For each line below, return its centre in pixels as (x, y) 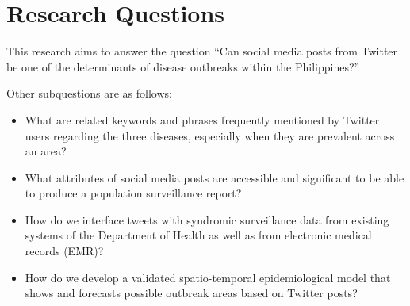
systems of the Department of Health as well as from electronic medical (198, 235)
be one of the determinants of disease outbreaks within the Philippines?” (183, 66)
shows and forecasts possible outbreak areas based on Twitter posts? (191, 293)
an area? (46, 151)
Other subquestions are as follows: (89, 93)
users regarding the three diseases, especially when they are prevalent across (210, 135)
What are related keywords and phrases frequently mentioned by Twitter (202, 119)
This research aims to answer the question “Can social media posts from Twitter (202, 51)
